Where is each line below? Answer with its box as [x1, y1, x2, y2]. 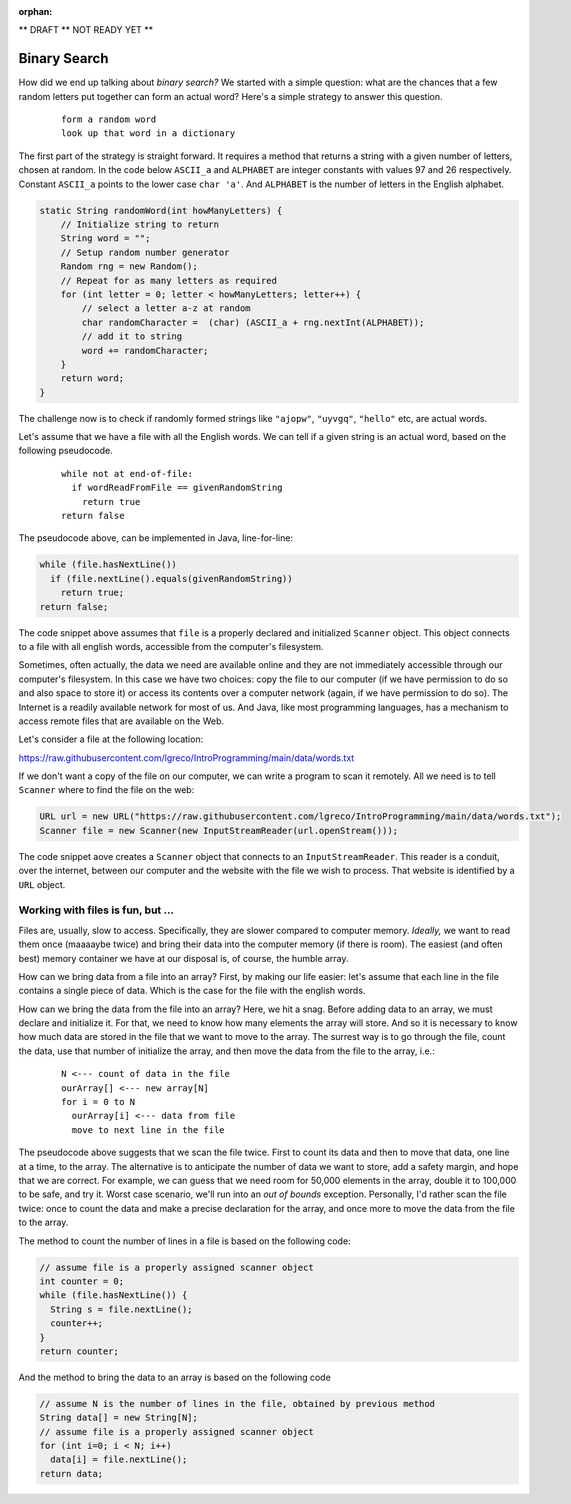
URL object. [18, 878, 66, 890]
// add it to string [81, 331, 183, 342]
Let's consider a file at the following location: [18, 733, 204, 745]
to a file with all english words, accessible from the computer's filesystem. [18, 640, 324, 652]
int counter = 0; [39, 1275, 125, 1287]
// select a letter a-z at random [81, 303, 251, 314]
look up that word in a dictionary [61, 128, 236, 139]
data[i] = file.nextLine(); [50, 1454, 188, 1465]
